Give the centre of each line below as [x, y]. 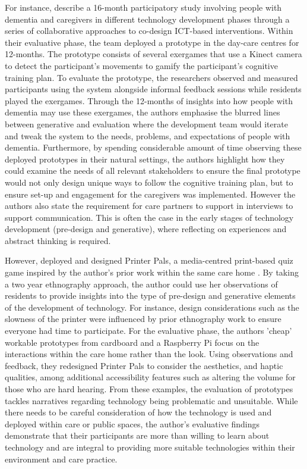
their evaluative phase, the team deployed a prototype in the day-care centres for [152, 42]
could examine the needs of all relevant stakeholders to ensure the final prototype [153, 171]
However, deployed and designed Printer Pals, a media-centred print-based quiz [149, 260]
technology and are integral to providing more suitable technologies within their [150, 447]
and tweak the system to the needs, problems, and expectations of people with [148, 135]
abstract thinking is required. [58, 240]
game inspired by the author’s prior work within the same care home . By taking [152, 272]
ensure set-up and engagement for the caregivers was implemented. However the [150, 194]
